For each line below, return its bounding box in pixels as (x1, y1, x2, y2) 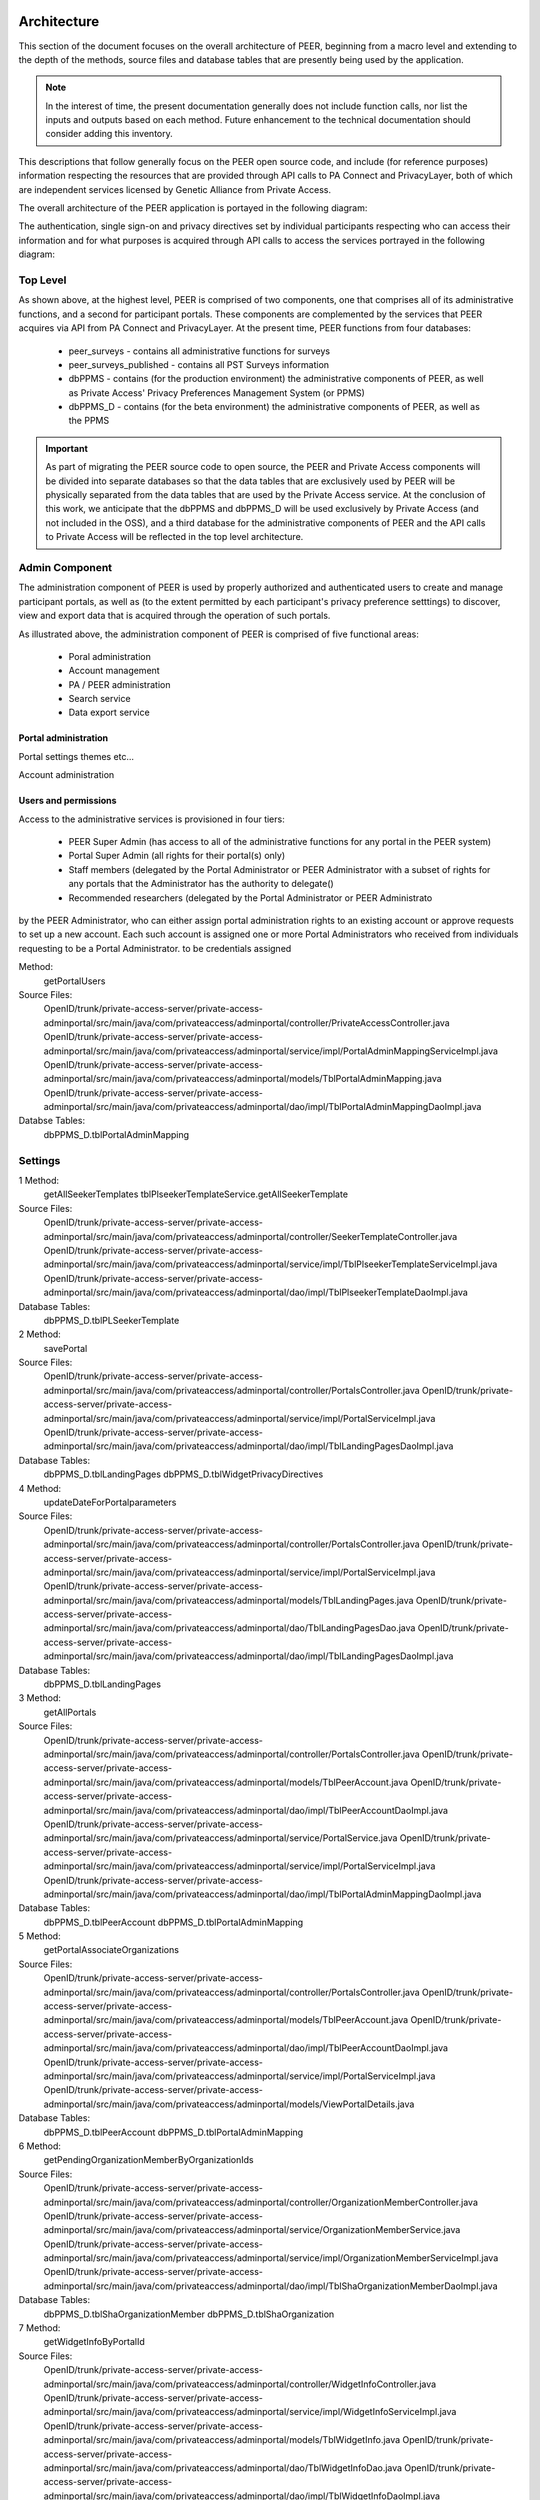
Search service (68, 693, 131, 705)
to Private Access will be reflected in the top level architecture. (45, 531, 304, 543)
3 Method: (18, 1692, 62, 1704)
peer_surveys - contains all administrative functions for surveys (68, 345, 330, 357)
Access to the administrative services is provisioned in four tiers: (18, 813, 285, 825)
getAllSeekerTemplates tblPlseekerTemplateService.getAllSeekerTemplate (43, 1188, 349, 1200)
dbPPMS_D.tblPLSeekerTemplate (43, 1314, 180, 1326)
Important (45, 442, 89, 454)
